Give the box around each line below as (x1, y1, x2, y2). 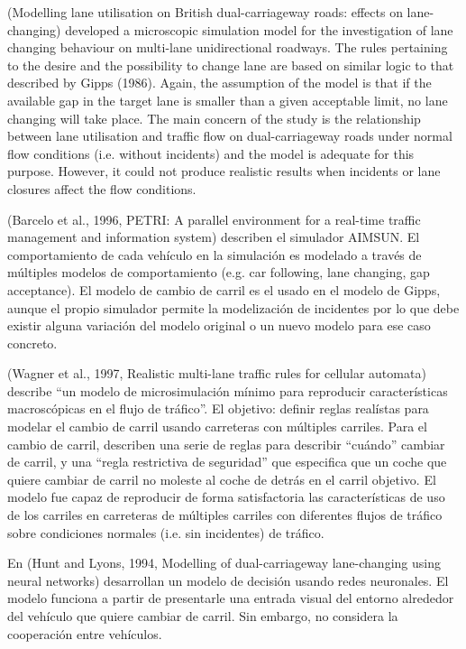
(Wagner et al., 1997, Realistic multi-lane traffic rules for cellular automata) (7, 364, 426, 383)
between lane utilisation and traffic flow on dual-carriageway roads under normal (7, 126, 452, 145)
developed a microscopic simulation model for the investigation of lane (65, 20, 453, 39)
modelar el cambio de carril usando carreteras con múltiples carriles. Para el (7, 417, 427, 436)
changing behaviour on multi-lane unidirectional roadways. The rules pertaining (7, 38, 448, 57)
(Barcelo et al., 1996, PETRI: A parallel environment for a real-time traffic (7, 209, 421, 228)
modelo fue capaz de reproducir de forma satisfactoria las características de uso (7, 487, 445, 506)
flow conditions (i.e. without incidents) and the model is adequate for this (7, 144, 415, 162)
